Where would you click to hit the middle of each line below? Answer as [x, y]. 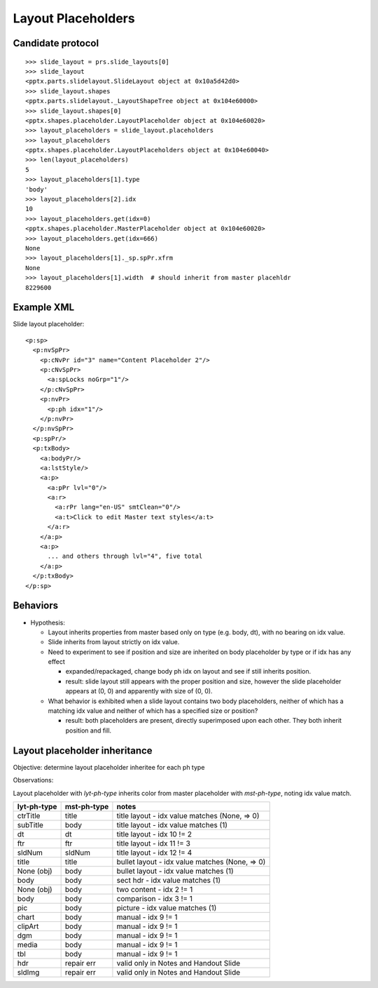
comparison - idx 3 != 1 [154, 898]
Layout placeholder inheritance [83, 750]
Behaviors [36, 606]
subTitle [30, 825]
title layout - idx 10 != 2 [154, 834]
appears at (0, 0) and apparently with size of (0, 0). [139, 691]
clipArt [28, 926]
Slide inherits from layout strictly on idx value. [114, 642]
